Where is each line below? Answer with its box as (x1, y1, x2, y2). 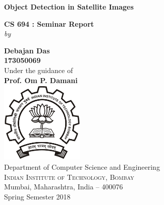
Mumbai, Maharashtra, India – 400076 (4, 181, 123, 192)
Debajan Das (4, 45, 50, 55)
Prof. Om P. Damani (4, 75, 78, 85)
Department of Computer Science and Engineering (4, 161, 160, 172)
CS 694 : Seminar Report (4, 18, 94, 29)
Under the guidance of (4, 64, 73, 75)
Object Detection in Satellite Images (4, 2, 134, 12)
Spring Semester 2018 (4, 191, 71, 201)
